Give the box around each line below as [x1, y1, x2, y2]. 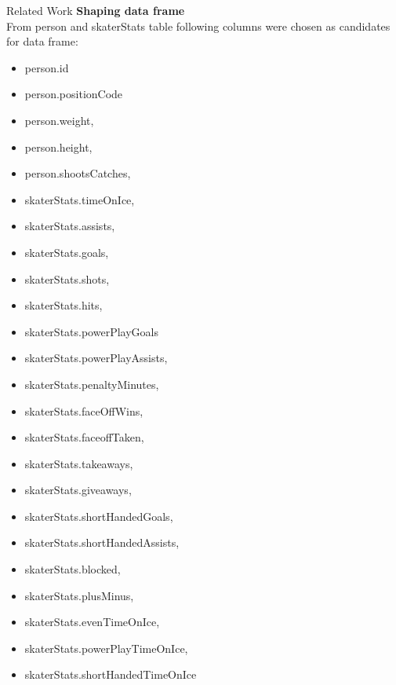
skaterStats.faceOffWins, [24, 402, 144, 419]
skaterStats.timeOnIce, [24, 191, 135, 207]
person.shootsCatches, [24, 165, 131, 181]
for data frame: [6, 33, 78, 49]
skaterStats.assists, [24, 218, 115, 234]
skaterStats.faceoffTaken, [24, 429, 144, 445]
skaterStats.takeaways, [24, 455, 133, 471]
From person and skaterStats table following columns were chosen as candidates [6, 17, 391, 34]
